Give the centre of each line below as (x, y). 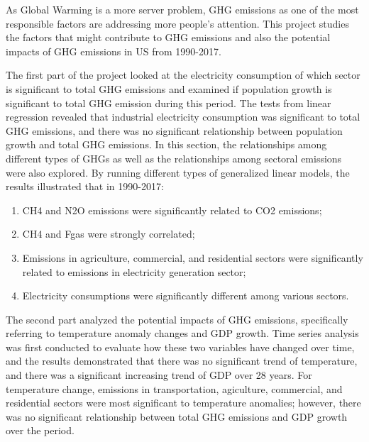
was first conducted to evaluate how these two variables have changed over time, (180, 347)
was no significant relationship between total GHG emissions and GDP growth (177, 416)
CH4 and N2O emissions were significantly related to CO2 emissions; (172, 210)
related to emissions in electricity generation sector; (134, 271)
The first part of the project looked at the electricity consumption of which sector (183, 75)
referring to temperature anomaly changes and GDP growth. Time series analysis (182, 333)
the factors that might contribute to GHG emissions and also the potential (168, 37)
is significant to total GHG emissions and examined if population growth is (169, 88)
